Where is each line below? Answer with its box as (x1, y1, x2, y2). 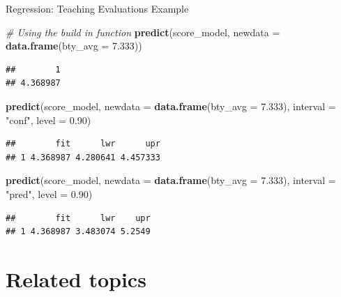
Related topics (6, 264, 146, 293)
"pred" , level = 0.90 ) (6, 186, 93, 201)
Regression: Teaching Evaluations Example (6, 1, 189, 15)
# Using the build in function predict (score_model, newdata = (6, 24, 280, 39)
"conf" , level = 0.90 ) (6, 112, 91, 127)
